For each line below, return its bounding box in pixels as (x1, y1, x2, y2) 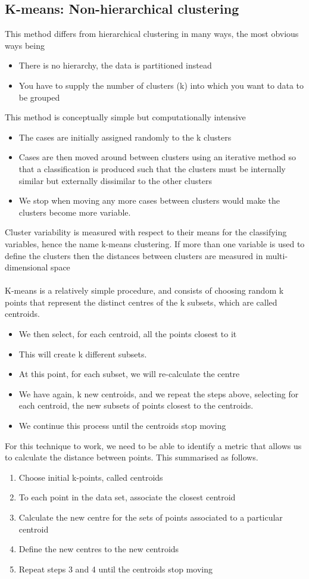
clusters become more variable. (18, 206, 131, 218)
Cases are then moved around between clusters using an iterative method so (18, 151, 296, 163)
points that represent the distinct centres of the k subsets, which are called (5, 295, 277, 308)
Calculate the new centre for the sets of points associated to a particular (18, 511, 283, 524)
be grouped (18, 91, 60, 103)
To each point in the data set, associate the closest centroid (18, 491, 236, 503)
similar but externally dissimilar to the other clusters (18, 174, 212, 186)
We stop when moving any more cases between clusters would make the (18, 194, 280, 207)
